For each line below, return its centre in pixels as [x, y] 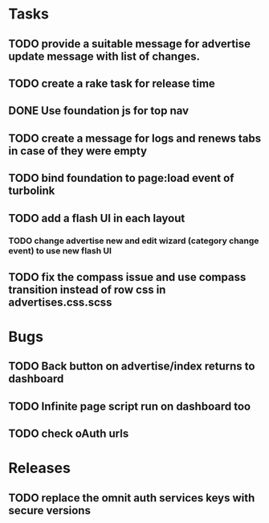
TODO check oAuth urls [69, 434]
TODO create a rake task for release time [112, 83]
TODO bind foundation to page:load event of [121, 178]
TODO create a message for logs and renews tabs [135, 138]
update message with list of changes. [104, 56]
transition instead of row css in [87, 289]
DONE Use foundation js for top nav [99, 111]
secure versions [49, 511]
